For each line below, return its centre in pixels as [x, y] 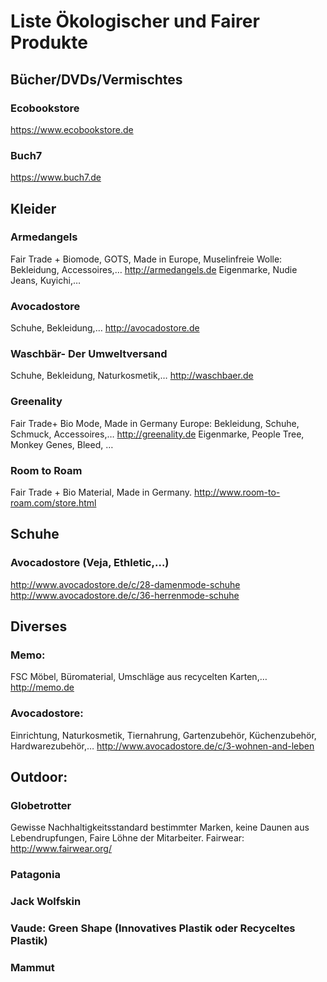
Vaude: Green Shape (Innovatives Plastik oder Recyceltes [153, 928]
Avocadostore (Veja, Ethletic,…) [90, 563]
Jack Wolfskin [46, 902]
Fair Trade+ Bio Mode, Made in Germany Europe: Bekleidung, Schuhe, [155, 423]
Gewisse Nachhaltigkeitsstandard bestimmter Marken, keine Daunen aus [160, 827]
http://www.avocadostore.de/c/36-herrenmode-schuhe [125, 595]
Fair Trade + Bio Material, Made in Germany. [101, 492]
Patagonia [35, 875]
